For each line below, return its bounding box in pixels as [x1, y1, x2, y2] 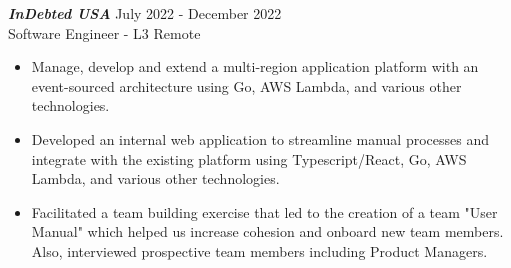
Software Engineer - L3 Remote [8, 22, 201, 43]
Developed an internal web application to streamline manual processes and [31, 128, 489, 149]
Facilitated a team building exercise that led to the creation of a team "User [31, 201, 498, 222]
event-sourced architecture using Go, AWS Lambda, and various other [31, 75, 462, 96]
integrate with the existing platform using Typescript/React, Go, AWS [31, 148, 467, 169]
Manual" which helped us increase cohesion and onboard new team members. [31, 221, 504, 242]
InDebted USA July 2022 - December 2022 [8, 3, 282, 23]
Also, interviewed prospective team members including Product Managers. [31, 240, 488, 261]
